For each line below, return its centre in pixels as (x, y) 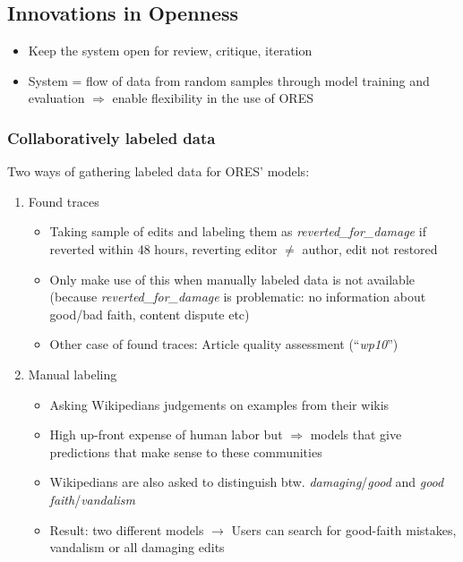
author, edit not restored (370, 248)
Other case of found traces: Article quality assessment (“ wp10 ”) (224, 344)
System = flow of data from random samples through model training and (229, 80)
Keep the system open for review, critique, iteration (170, 51)
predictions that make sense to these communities (186, 451)
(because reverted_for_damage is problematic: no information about (238, 297)
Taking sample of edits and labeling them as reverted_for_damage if (238, 231)
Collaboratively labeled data (111, 137)
